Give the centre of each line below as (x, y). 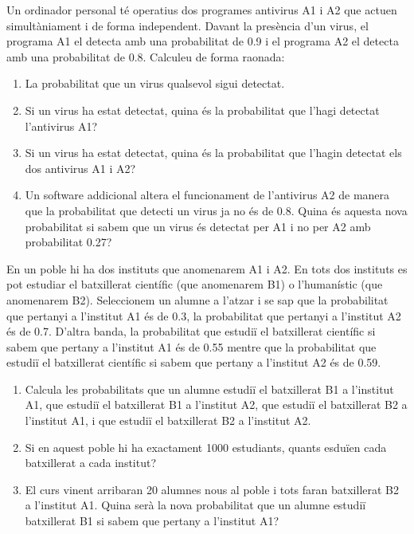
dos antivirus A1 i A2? (80, 168)
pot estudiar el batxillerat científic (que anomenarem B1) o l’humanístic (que (195, 284)
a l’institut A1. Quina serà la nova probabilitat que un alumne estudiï (195, 505)
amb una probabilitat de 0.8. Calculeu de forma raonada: (146, 56)
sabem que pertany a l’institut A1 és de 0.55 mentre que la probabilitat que (191, 346)
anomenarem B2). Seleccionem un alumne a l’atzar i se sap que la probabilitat (197, 299)
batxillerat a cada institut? (91, 463)
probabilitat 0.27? (68, 242)
